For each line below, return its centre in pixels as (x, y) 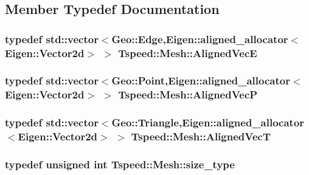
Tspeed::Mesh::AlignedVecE (188, 53)
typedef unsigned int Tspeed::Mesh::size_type (120, 164)
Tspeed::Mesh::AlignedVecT (201, 136)
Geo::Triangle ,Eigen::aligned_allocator (208, 122)
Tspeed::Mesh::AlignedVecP (188, 94)
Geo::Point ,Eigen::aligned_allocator (201, 81)
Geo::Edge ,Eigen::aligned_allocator (200, 39)
